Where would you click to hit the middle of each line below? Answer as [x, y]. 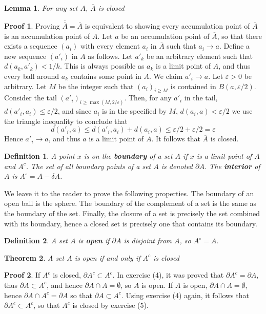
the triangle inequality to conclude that [66, 121]
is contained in [193, 86]
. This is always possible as [102, 66]
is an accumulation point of [47, 36]
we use [242, 111]
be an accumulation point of [165, 36]
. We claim [166, 76]
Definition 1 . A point [39, 156]
